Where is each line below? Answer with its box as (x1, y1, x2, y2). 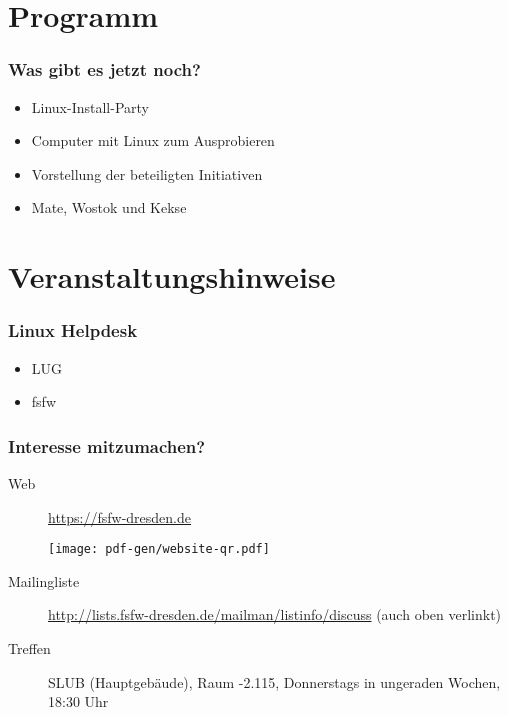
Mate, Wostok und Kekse (31, 197, 187, 218)
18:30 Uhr (48, 691, 109, 712)
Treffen (8, 638, 51, 658)
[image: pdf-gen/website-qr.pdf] (48, 542, 270, 557)
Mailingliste (8, 570, 80, 591)
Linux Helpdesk (8, 318, 138, 343)
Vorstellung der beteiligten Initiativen (31, 163, 263, 184)
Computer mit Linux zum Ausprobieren (31, 130, 275, 151)
